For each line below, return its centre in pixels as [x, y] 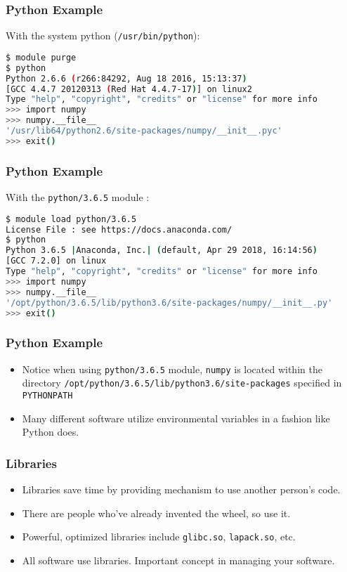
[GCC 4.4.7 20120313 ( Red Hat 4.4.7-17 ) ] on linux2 [129, 89]
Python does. [51, 432]
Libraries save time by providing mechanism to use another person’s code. [181, 489]
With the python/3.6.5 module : [78, 196]
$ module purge [41, 57]
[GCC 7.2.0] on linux [56, 261]
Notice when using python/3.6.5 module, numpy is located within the [172, 369]
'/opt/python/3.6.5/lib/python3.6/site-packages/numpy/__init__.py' [169, 303]
